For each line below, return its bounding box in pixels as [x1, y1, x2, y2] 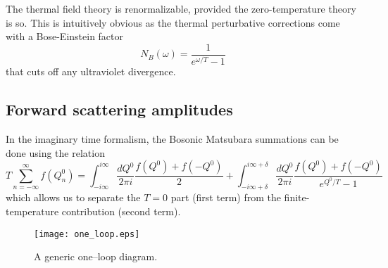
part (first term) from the [170, 190, 281, 205]
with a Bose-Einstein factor [6, 29, 124, 44]
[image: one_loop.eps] [34, 229, 140, 239]
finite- [284, 190, 310, 205]
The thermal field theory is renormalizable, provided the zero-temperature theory [6, 1, 356, 15]
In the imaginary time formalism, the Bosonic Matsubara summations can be [6, 131, 339, 146]
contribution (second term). [61, 204, 181, 218]
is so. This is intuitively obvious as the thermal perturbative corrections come [6, 15, 340, 30]
